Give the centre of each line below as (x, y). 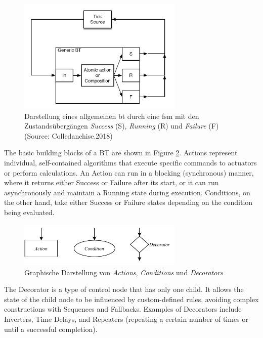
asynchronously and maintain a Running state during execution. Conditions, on (127, 192)
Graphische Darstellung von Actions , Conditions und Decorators (124, 272)
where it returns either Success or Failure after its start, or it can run (112, 182)
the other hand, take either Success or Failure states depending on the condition (128, 202)
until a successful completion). (51, 329)
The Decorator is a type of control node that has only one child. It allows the (124, 289)
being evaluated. (29, 212)
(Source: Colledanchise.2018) (69, 135)
